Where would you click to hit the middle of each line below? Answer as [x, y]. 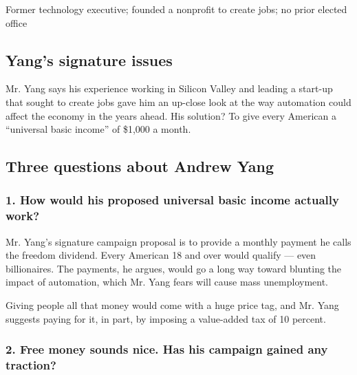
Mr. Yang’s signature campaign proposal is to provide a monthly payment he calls [178, 241]
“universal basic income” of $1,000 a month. [98, 129]
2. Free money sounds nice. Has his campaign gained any [167, 349]
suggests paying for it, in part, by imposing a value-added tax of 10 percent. [166, 318]
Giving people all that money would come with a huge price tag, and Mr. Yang [172, 305]
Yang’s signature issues [89, 60]
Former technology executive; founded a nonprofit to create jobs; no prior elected [176, 9]
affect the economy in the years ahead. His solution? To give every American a [171, 115]
